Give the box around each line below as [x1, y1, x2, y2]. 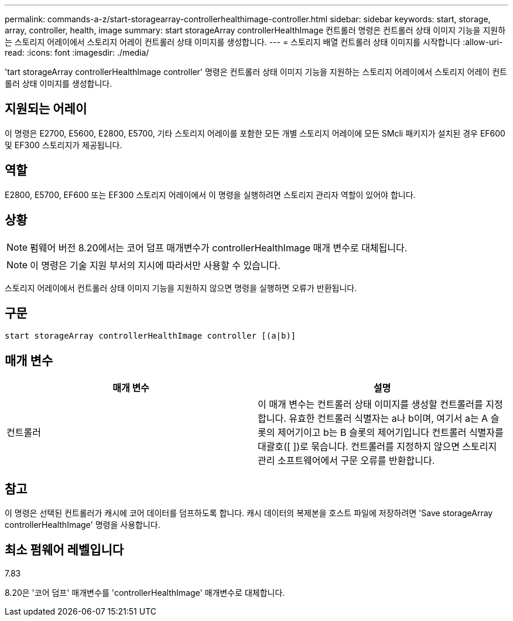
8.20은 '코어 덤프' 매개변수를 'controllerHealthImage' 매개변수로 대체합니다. [5, 587, 285, 598]
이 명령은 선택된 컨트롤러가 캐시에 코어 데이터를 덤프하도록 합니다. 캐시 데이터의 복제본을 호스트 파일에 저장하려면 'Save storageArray [5, 508, 493, 518]
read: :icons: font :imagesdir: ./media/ [5, 47, 149, 57]
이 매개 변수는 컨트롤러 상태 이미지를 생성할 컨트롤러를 [258, 398, 483, 411]
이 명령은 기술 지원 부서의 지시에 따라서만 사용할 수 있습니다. [30, 259, 281, 271]
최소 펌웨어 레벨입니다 [5, 542, 124, 558]
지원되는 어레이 [5, 101, 87, 117]
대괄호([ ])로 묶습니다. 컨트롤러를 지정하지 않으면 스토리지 [258, 441, 497, 453]
